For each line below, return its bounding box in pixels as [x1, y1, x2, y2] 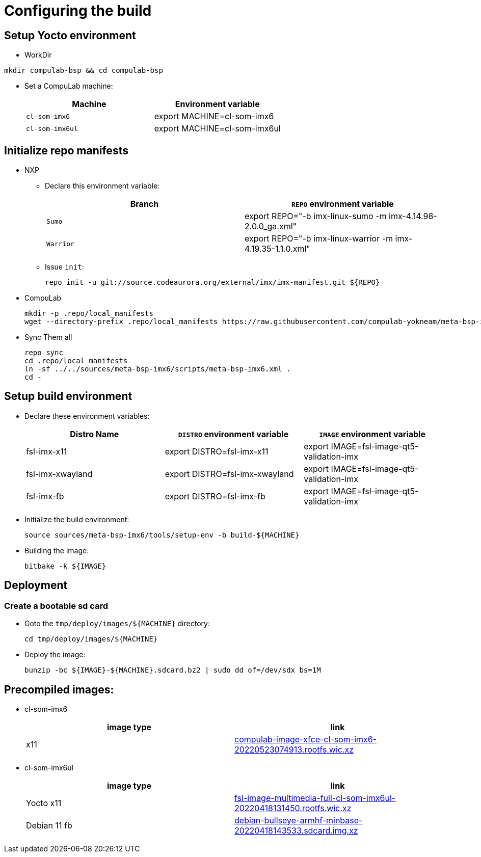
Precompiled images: [4, 683, 114, 696]
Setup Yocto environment [4, 29, 136, 42]
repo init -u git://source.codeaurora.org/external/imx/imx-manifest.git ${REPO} [45, 278, 380, 287]
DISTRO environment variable [178, 428, 289, 439]
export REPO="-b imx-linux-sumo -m [245, 211, 387, 222]
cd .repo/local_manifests [24, 357, 128, 365]
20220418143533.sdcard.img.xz [234, 825, 358, 836]
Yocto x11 [26, 797, 62, 808]
